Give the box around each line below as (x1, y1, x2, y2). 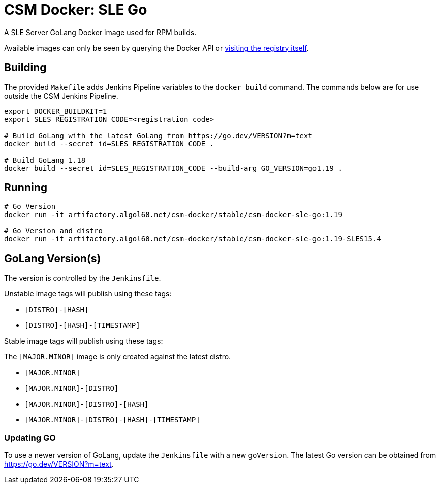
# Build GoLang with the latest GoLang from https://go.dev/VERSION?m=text (4, 131, 312, 140)
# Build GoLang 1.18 (4, 156, 86, 164)
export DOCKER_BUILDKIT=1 (4, 107, 107, 115)
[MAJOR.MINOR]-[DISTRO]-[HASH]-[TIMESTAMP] (24, 416, 200, 424)
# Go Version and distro (4, 227, 103, 235)
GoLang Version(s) (4, 252, 101, 265)
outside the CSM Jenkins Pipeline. (4, 91, 118, 100)
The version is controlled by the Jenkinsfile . (4, 273, 161, 283)
